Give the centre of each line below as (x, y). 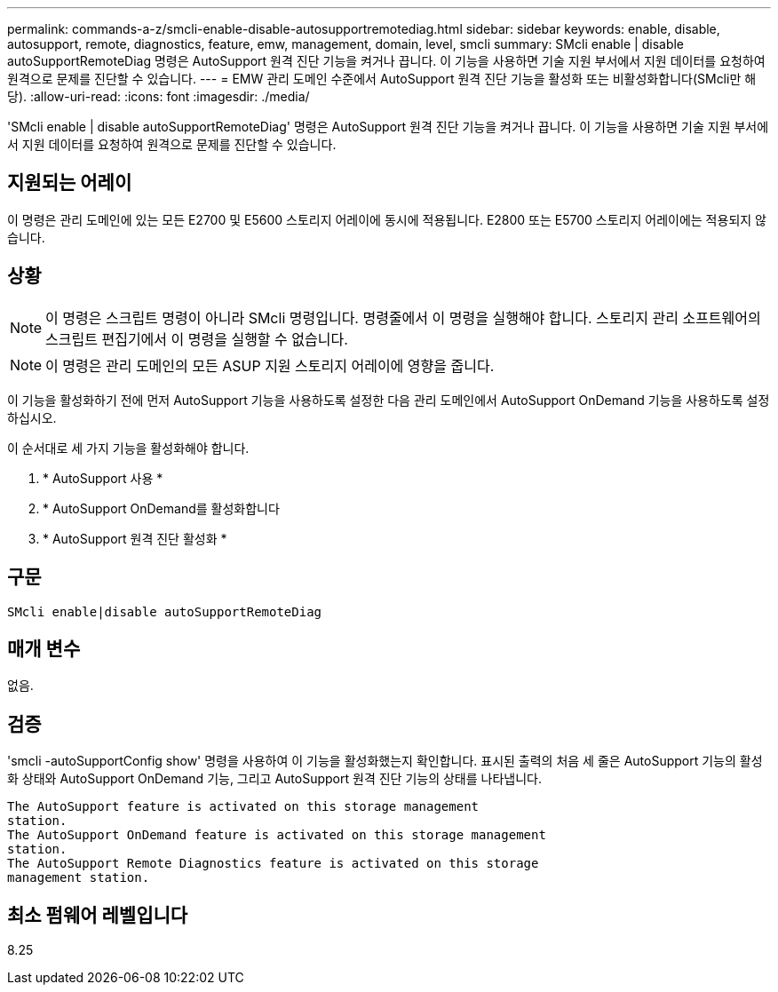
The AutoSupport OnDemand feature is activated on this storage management (277, 835)
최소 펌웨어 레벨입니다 (98, 915)
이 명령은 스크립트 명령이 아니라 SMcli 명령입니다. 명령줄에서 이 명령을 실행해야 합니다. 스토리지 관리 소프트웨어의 (403, 317)
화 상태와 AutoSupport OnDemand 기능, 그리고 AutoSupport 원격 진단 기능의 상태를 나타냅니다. (274, 779)
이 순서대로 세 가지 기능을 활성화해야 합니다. (128, 448)
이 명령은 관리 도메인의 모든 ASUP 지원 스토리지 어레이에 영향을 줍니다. (270, 365)
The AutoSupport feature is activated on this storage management (243, 807)
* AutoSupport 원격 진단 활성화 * (135, 538)
